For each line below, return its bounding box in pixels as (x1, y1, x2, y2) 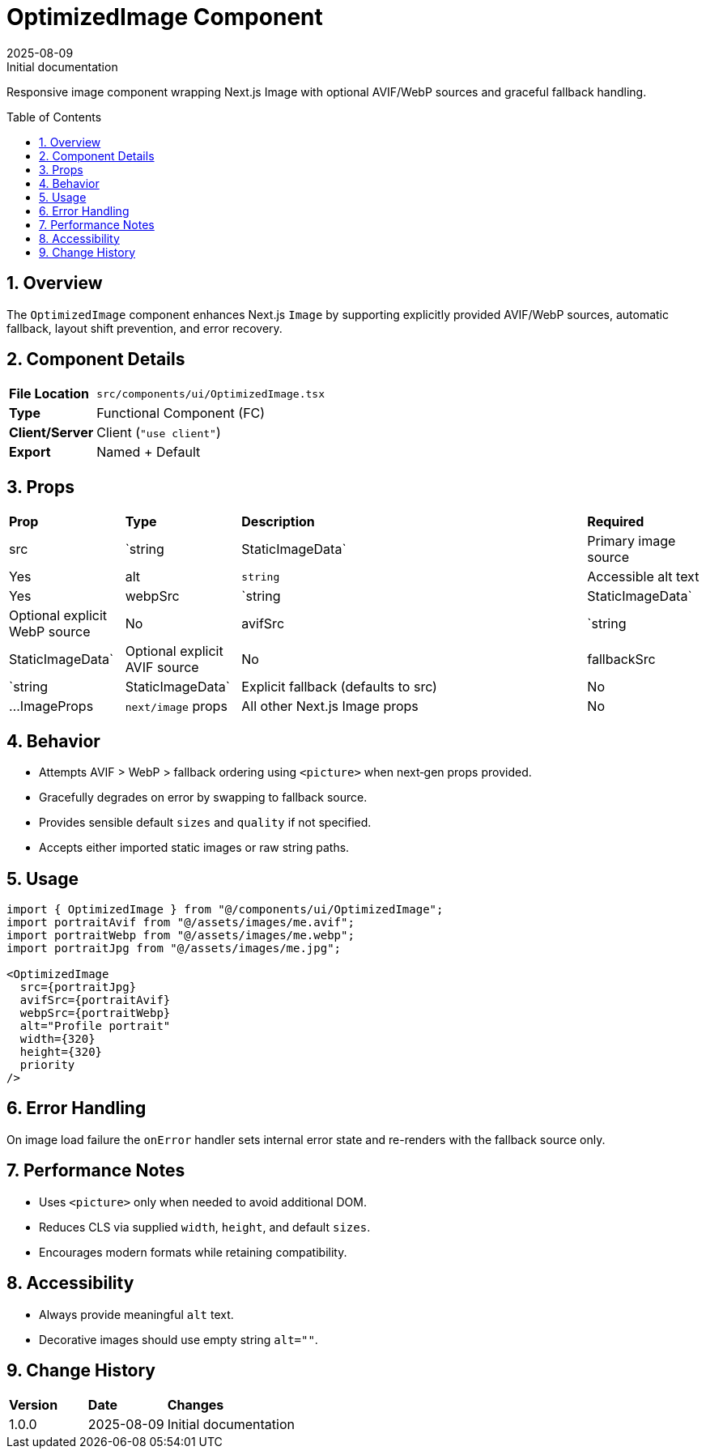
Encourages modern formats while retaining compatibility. (39, 1244, 347, 1259)
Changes (167, 1397, 224, 1414)
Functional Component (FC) (96, 405, 266, 422)
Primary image (587, 533, 676, 550)
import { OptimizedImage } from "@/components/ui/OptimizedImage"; (6, 902, 444, 916)
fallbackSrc (587, 651, 656, 668)
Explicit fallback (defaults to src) (241, 679, 437, 696)
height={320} (19, 1044, 103, 1058)
